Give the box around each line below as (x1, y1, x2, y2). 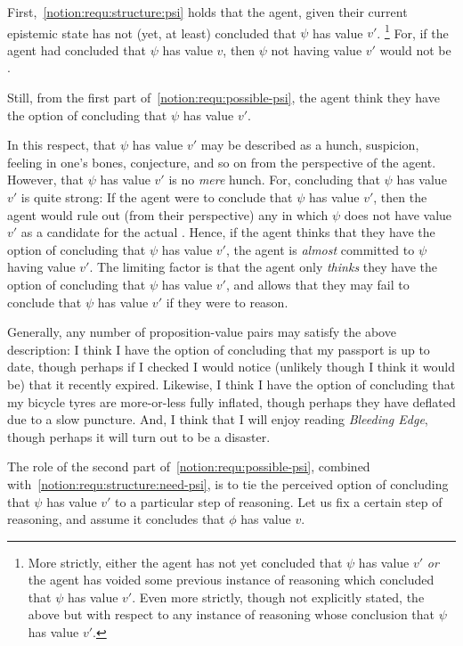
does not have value (344, 205, 452, 224)
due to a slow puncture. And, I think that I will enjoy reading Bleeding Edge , (7, 410, 428, 429)
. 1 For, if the (377, 20, 449, 42)
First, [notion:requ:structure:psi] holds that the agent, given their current (7, 3, 408, 20)
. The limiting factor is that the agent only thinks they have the (89, 258, 437, 276)
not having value (271, 40, 362, 59)
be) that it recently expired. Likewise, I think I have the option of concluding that (7, 374, 456, 393)
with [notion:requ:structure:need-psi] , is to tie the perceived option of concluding (7, 474, 449, 493)
